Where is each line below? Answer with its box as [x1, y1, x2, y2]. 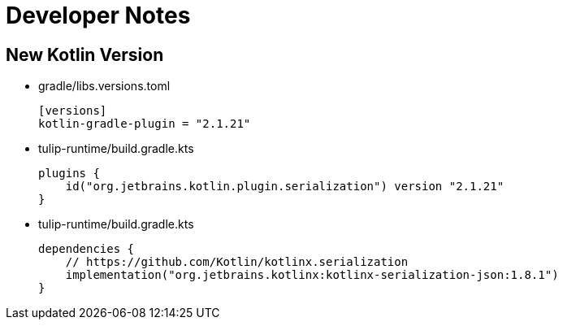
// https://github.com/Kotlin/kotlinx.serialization [65, 255, 409, 269]
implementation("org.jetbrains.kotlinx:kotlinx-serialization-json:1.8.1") [65, 268, 559, 282]
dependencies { [38, 242, 135, 256]
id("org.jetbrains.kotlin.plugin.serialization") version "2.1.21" [65, 180, 505, 193]
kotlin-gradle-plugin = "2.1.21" [38, 117, 251, 131]
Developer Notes [6, 2, 191, 29]
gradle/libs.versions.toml [38, 79, 171, 93]
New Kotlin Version [6, 44, 164, 65]
